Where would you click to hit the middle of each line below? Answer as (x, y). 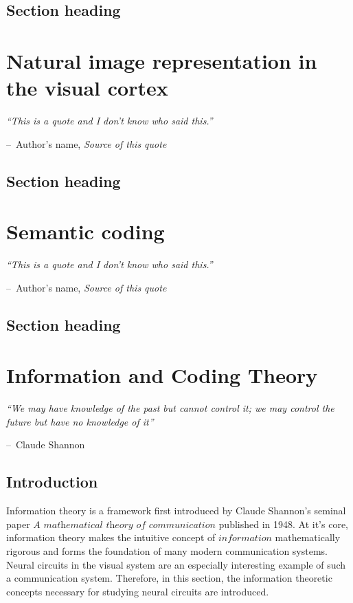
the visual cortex (87, 88)
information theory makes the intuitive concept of (111, 537)
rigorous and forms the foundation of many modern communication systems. (167, 551)
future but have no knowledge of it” (80, 421)
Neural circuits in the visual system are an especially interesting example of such (176, 564)
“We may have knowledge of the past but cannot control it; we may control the (170, 408)
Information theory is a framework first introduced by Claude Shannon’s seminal (176, 511)
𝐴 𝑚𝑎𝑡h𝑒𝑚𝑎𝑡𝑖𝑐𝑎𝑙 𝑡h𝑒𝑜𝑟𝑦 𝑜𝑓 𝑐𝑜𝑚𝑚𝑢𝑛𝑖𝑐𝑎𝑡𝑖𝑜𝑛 (124, 525)
